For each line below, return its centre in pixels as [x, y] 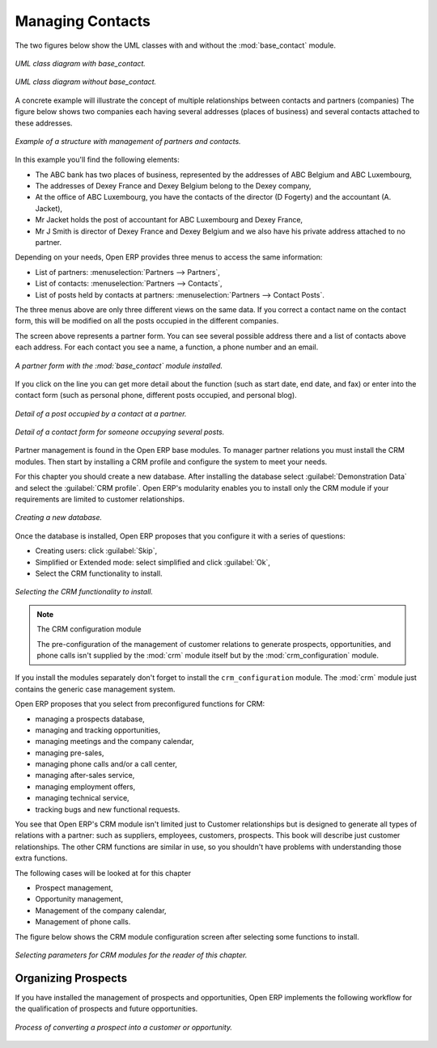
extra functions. [41, 858]
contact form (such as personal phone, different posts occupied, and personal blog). [156, 395]
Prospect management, [74, 887]
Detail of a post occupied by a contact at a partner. [101, 413]
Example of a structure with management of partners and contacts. [128, 141]
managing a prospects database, [90, 719]
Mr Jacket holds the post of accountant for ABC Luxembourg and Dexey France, [169, 220]
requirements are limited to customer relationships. [100, 499]
